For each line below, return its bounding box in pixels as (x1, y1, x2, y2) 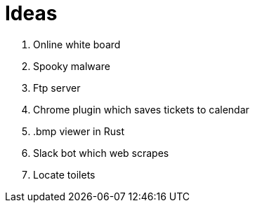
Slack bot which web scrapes (33, 146, 169, 159)
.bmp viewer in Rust (33, 125, 124, 137)
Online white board (33, 38, 121, 50)
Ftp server (33, 81, 81, 94)
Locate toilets (33, 168, 96, 181)
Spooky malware (33, 60, 110, 72)
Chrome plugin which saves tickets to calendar (33, 103, 249, 116)
